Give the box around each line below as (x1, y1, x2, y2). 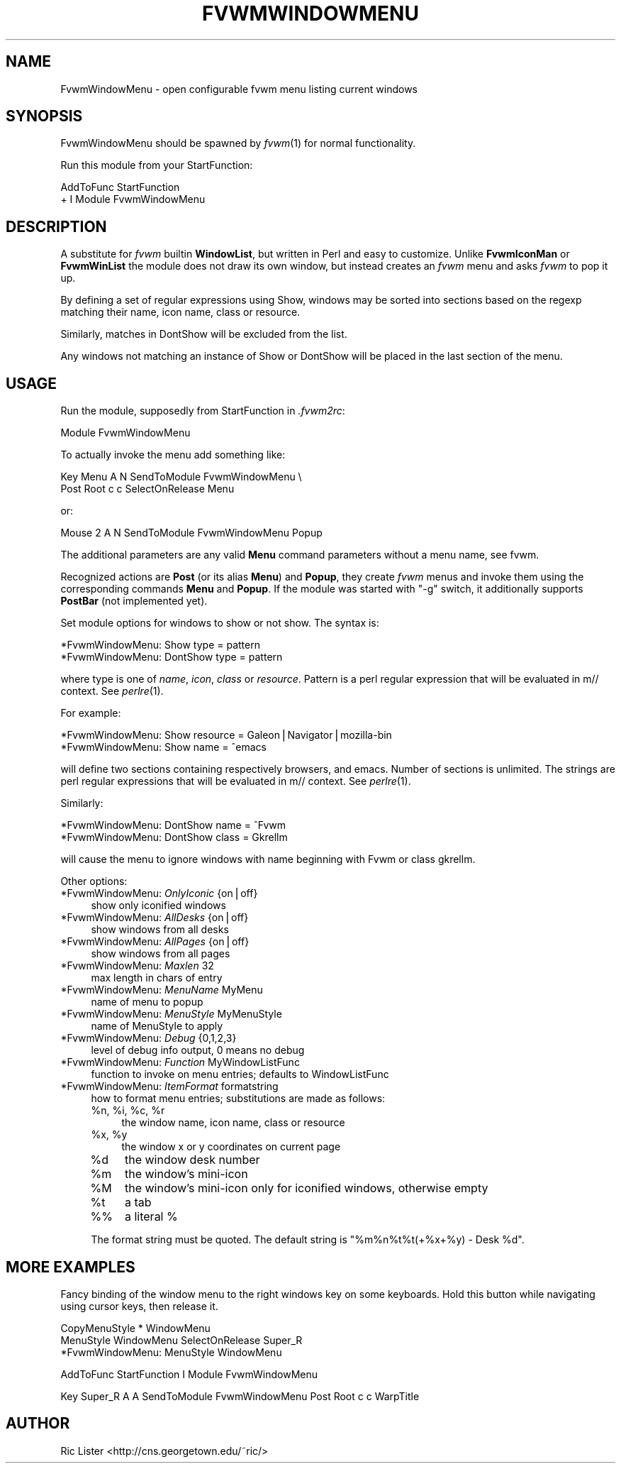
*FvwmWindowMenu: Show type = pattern (60, 639, 260, 651)
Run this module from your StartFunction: (60, 159, 253, 172)
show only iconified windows (91, 899, 226, 912)
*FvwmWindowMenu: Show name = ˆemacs (60, 741, 267, 754)
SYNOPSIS (6, 107, 83, 126)
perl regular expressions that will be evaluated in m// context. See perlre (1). (60, 775, 411, 788)
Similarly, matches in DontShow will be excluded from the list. (60, 328, 347, 341)
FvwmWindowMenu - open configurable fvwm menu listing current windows (60, 82, 418, 95)
